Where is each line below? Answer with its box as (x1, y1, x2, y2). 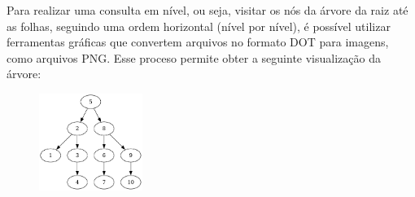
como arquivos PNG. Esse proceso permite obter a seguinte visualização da (7, 49, 381, 66)
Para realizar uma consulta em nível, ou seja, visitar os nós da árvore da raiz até (7, 2, 408, 18)
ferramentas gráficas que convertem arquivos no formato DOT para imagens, (7, 33, 389, 50)
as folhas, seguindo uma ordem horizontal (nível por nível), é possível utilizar (7, 17, 391, 34)
